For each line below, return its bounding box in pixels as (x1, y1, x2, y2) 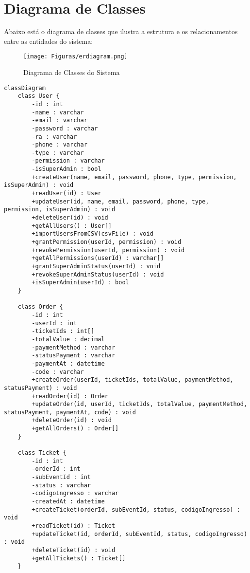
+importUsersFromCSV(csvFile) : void (32, 230, 153, 238)
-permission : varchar (32, 157, 105, 165)
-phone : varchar (32, 141, 87, 148)
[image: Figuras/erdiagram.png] (23, 53, 128, 60)
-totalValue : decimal (32, 335, 105, 343)
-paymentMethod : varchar (32, 344, 116, 351)
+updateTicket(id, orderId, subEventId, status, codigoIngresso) (32, 530, 248, 537)
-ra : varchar (32, 133, 77, 140)
